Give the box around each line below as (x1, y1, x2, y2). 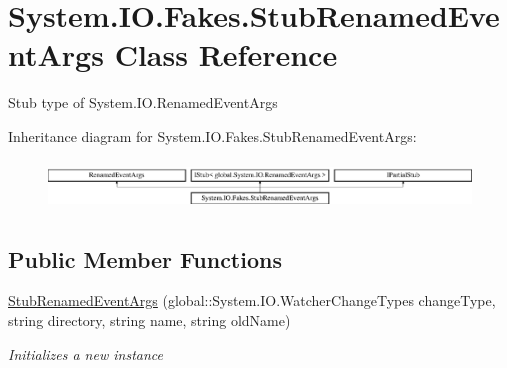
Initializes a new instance (8, 343, 163, 364)
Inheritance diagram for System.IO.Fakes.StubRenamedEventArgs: (8, 125, 417, 146)
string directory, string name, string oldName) (8, 309, 291, 330)
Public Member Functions (8, 243, 282, 274)
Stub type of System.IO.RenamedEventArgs (8, 92, 278, 113)
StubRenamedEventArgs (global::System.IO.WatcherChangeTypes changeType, (8, 290, 496, 311)
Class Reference (114, 34, 338, 75)
